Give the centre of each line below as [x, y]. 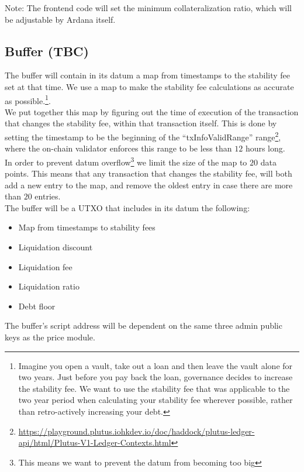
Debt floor [37, 306]
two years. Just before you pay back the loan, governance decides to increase [156, 377]
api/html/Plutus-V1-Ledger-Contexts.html [95, 442]
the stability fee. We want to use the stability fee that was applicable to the [154, 388]
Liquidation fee [45, 266]
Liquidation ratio [49, 286]
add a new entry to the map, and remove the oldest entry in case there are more [149, 185]
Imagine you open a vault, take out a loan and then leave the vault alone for [156, 365]
